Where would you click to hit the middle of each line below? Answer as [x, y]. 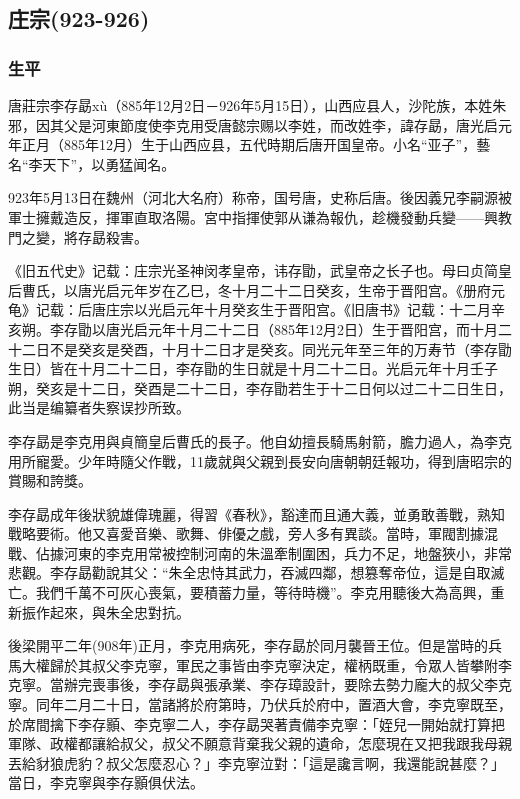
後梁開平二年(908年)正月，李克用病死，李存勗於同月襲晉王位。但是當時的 [248, 645]
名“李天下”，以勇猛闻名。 [92, 163]
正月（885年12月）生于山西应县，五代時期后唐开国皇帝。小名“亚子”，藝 [256, 144]
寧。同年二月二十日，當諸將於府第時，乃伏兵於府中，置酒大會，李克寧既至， [260, 704]
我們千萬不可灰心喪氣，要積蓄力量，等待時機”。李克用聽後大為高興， [263, 592]
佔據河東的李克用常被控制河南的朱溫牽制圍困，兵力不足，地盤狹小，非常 [273, 552]
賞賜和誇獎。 [50, 480]
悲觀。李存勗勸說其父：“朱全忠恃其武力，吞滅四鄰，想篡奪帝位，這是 [235, 572]
